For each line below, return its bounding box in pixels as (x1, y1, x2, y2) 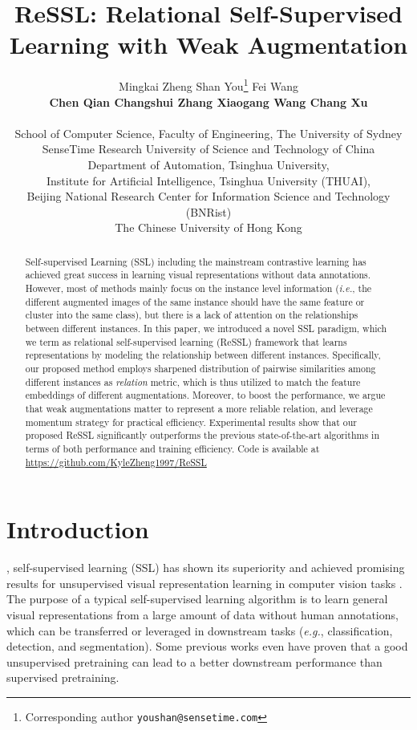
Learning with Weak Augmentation (9, 28, 408, 61)
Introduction (6, 513, 149, 545)
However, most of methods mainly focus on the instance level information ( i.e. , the (25, 282, 372, 295)
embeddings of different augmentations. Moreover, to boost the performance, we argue (25, 388, 386, 402)
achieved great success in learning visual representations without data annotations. (25, 268, 371, 282)
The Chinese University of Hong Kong (115, 219, 302, 236)
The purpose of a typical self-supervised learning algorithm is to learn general (6, 590, 388, 607)
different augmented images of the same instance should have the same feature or (25, 294, 365, 308)
